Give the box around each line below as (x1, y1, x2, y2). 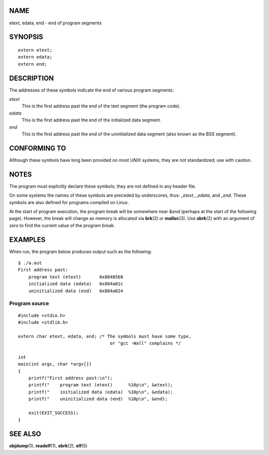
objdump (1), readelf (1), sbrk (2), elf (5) (9, 443, 88, 449)
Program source (9, 300, 49, 307)
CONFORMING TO (9, 144, 66, 152)
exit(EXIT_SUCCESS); (28, 410, 79, 416)
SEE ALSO (9, 430, 41, 438)
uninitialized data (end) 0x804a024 (28, 288, 124, 294)
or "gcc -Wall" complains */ (110, 341, 181, 346)
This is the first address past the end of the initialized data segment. (21, 117, 161, 123)
